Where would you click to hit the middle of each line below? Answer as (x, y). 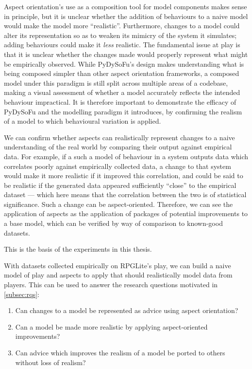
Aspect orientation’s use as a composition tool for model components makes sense (126, 6)
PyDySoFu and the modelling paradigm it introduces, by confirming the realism (123, 111)
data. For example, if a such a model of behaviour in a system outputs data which (126, 156)
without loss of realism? (50, 362)
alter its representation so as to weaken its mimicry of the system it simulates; (120, 35)
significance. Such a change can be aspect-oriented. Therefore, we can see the (118, 204)
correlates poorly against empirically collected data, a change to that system (118, 166)
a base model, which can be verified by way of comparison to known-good (113, 223)
